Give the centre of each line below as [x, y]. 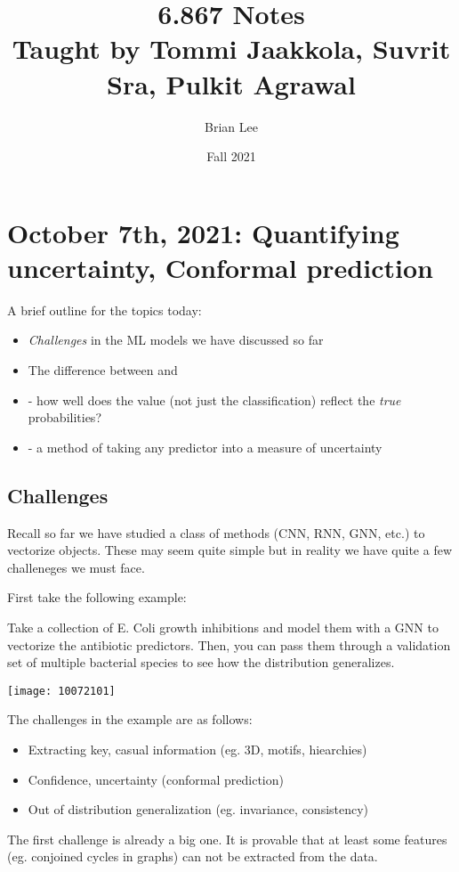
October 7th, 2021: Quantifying [203, 232]
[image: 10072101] [61, 691]
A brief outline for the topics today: [105, 310]
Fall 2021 [231, 156]
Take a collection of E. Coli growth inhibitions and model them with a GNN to [223, 627]
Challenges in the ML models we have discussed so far [176, 340]
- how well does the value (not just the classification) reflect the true [214, 399]
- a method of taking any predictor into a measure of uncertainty [205, 447]
